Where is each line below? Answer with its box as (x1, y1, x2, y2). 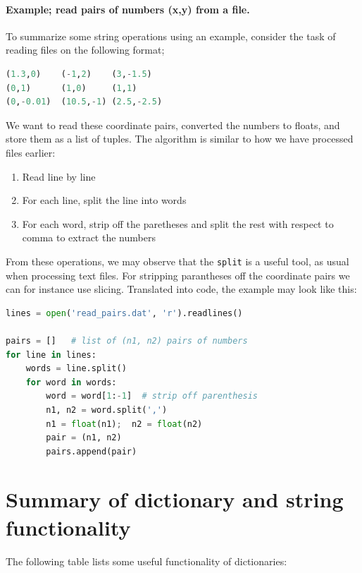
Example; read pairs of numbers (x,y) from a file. (6, 1, 250, 16)
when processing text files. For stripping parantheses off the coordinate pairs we (6, 267, 350, 282)
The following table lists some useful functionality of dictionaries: (6, 553, 287, 568)
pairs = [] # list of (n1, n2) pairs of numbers (6, 335, 248, 346)
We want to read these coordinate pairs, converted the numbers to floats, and (6, 117, 340, 132)
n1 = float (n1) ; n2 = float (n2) (46, 418, 203, 429)
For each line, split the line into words (22, 193, 187, 207)
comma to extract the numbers (22, 230, 156, 245)
